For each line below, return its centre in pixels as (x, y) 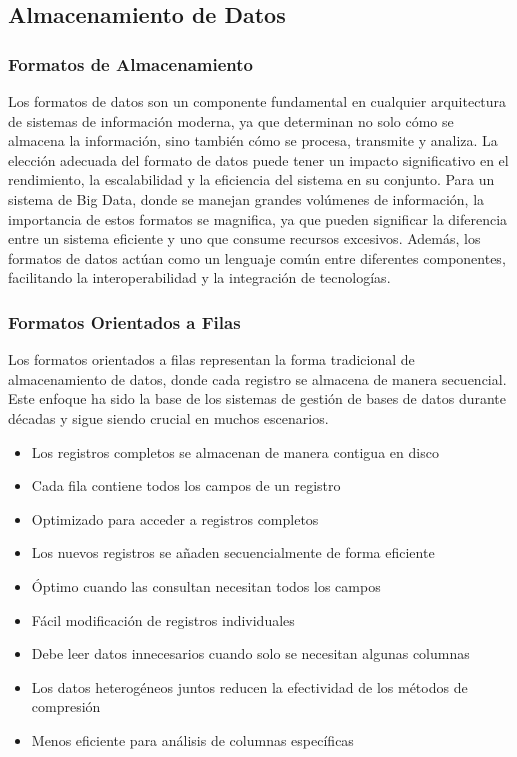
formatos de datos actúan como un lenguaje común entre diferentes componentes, (257, 257)
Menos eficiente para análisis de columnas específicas (192, 739)
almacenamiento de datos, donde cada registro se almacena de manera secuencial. (257, 378)
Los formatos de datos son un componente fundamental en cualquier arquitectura (257, 101)
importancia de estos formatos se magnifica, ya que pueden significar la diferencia (258, 218)
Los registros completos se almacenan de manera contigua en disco (235, 451)
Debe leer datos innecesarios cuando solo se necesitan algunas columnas (250, 653)
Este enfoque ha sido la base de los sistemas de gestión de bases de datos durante (257, 398)
